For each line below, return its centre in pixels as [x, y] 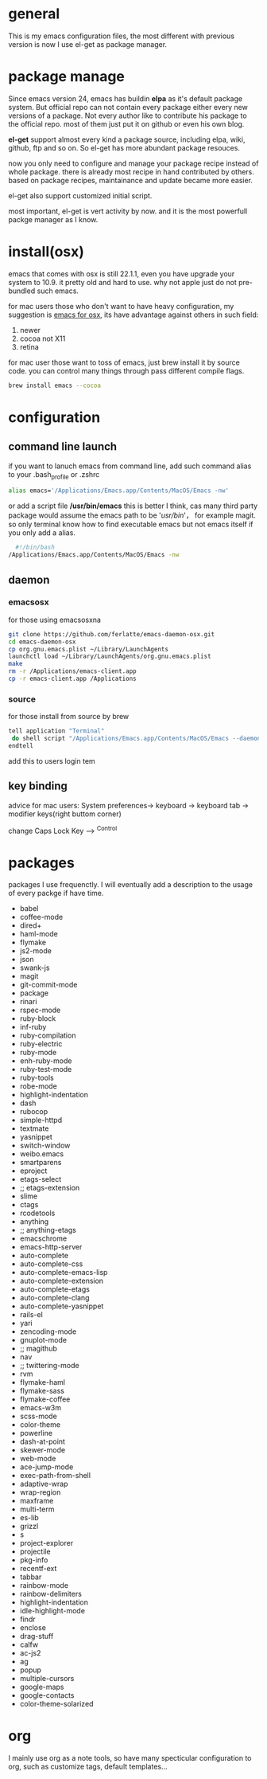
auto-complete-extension [62, 1281]
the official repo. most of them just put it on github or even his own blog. [126, 123]
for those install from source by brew [69, 717]
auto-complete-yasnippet [62, 1306]
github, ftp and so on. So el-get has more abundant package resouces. [124, 147]
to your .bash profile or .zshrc [54, 475]
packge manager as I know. [53, 219]
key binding [38, 786]
